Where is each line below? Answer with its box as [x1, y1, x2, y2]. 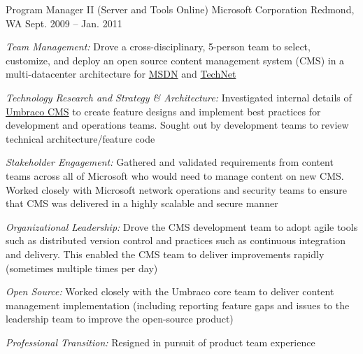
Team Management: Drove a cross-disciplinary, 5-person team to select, [6, 39, 311, 54]
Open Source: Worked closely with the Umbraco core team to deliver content [6, 284, 334, 299]
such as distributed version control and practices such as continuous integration [6, 233, 346, 248]
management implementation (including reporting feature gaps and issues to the [6, 297, 350, 312]
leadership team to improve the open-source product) [6, 311, 234, 326]
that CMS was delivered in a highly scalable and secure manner [6, 196, 278, 211]
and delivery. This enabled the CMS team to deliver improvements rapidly [6, 246, 325, 261]
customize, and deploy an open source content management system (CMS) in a [6, 52, 345, 67]
